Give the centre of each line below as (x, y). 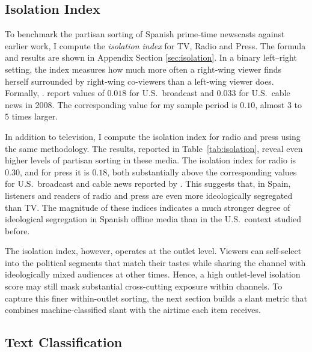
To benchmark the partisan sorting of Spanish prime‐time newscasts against (145, 34)
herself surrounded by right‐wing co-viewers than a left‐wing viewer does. (139, 81)
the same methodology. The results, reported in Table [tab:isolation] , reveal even (154, 148)
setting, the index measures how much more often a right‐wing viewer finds (143, 69)
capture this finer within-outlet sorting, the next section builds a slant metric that (156, 298)
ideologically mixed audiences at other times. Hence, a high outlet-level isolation (153, 274)
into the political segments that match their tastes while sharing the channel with (155, 262)
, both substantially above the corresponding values (202, 171)
